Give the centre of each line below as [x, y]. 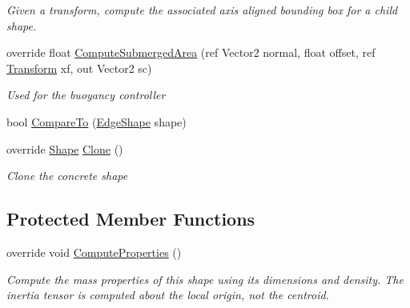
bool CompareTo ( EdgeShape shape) [96, 121]
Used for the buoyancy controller [86, 95]
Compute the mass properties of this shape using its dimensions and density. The [205, 279]
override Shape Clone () [65, 148]
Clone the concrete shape [67, 176]
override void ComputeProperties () [94, 252]
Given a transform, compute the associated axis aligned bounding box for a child [202, 10]
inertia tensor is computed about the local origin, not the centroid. [168, 295]
